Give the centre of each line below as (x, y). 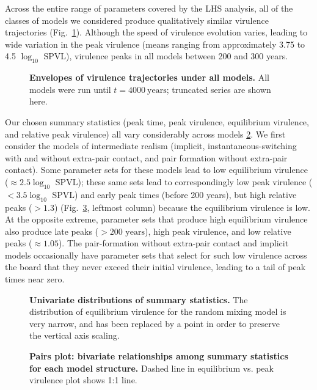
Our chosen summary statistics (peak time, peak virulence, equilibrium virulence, (157, 121)
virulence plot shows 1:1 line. (83, 380)
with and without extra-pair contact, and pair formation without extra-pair (146, 157)
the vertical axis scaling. (75, 335)
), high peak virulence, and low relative (218, 231)
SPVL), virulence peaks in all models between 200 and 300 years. (166, 56)
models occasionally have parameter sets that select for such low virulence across (156, 255)
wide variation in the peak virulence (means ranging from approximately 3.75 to (155, 44)
